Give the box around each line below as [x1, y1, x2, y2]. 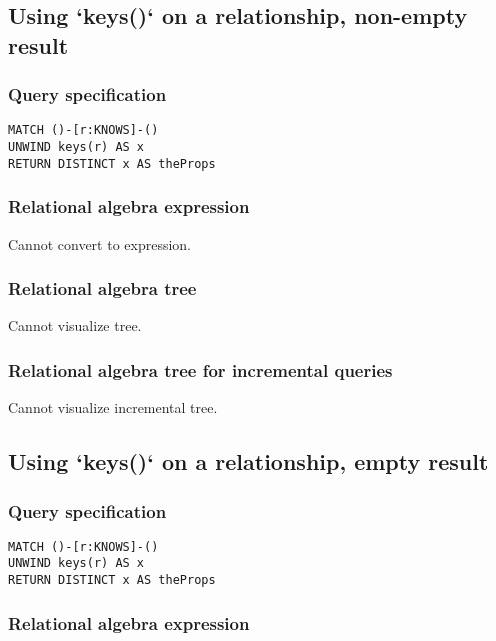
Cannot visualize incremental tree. [8, 397, 218, 418]
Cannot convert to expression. [8, 233, 192, 254]
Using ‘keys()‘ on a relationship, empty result [8, 446, 489, 477]
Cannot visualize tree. [8, 315, 142, 336]
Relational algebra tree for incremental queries [8, 357, 393, 382]
